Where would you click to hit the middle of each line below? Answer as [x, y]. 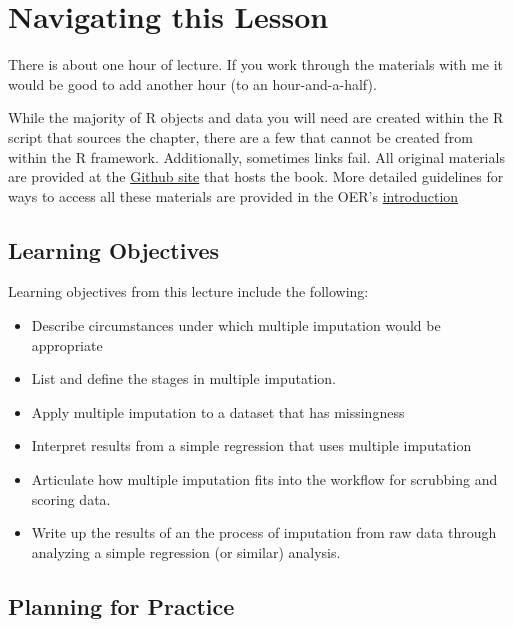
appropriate [67, 344]
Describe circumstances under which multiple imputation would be [236, 325]
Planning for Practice [121, 605]
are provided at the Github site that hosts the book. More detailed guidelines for [256, 176]
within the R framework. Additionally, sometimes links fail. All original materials [256, 156]
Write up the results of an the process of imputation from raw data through [264, 532]
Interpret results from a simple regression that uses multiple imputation [251, 445]
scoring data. [71, 498]
